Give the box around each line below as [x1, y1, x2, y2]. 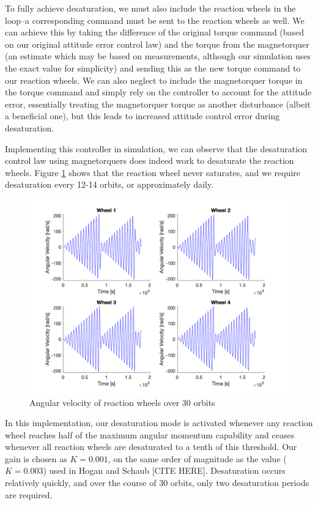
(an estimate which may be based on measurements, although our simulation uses [5, 50, 311, 62]
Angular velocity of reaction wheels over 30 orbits [29, 396, 215, 408]
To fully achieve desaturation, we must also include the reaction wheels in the [5, 2, 296, 14]
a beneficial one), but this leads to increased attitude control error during [5, 109, 280, 122]
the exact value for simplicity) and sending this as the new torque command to [5, 61, 301, 74]
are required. [5, 488, 53, 501]
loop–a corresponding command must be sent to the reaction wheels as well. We [5, 13, 305, 26]
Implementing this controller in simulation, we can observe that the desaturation [5, 142, 307, 155]
